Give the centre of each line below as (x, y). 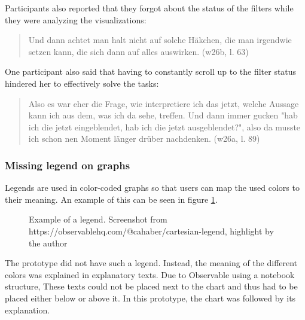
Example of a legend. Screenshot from (98, 219)
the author (48, 243)
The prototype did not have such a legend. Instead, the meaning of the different (151, 263)
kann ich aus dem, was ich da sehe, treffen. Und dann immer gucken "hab (163, 115)
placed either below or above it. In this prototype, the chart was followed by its (150, 298)
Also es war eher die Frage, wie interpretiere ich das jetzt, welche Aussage (164, 103)
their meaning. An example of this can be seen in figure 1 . (111, 199)
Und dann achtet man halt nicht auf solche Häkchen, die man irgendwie (160, 40)
